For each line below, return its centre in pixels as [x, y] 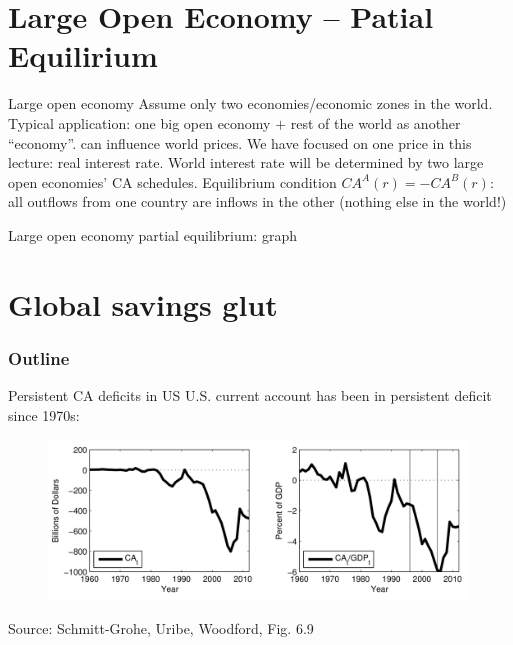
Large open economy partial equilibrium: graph [152, 234]
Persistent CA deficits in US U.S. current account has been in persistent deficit [250, 395]
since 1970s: [44, 414]
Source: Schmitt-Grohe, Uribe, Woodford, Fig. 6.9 [161, 627]
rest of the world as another [375, 122]
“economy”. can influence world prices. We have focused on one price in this [240, 142]
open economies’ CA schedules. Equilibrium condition [172, 181]
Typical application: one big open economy [139, 122]
